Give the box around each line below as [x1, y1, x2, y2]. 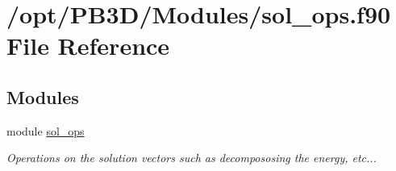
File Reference [6, 29, 170, 62]
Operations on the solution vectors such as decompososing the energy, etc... [6, 149, 377, 166]
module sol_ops [6, 122, 85, 139]
